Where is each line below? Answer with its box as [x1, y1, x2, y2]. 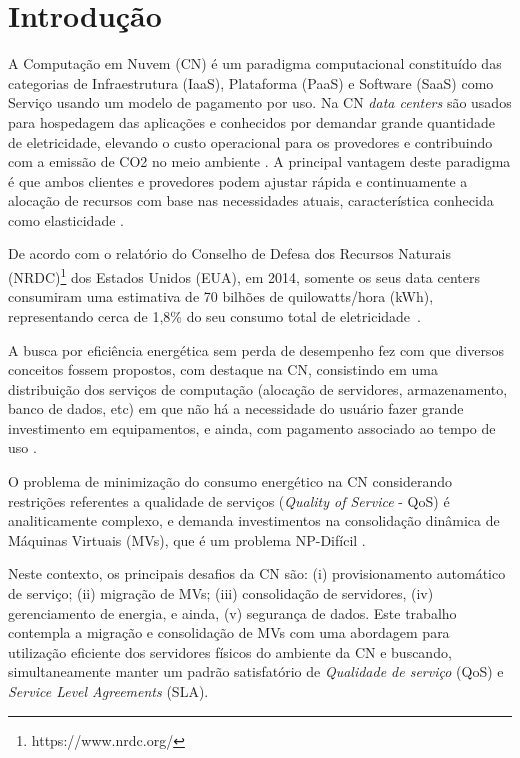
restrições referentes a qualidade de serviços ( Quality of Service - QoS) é [8, 490, 450, 511]
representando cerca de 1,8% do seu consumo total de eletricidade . [8, 305, 421, 326]
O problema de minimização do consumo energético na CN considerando [8, 471, 452, 492]
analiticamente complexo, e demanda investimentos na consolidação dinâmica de [8, 510, 500, 531]
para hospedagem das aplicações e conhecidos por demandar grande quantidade [8, 111, 495, 132]
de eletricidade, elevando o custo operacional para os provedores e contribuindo [8, 131, 493, 152]
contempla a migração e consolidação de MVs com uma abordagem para [8, 622, 450, 643]
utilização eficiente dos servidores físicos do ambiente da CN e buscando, [8, 641, 452, 662]
